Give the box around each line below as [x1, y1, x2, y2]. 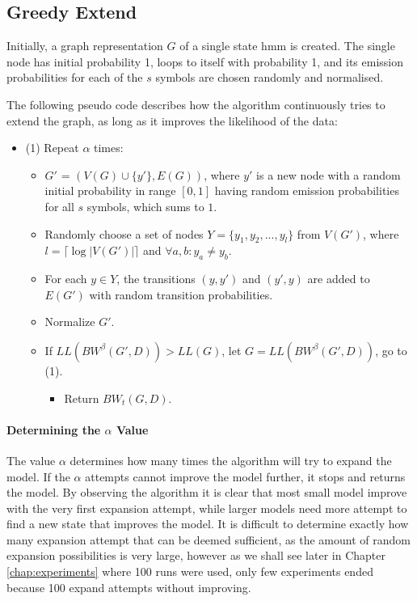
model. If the [6, 468, 70, 485]
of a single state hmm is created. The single [179, 37, 395, 54]
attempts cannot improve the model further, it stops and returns [85, 468, 406, 485]
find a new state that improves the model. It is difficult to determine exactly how [6, 515, 409, 532]
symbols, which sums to [86, 197, 204, 214]
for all [44, 197, 74, 214]
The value [6, 451, 56, 468]
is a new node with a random [256, 166, 401, 183]
